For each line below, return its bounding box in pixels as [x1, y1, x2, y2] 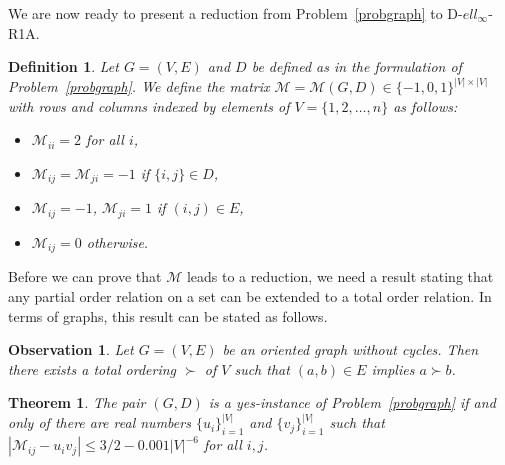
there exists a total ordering [8, 358, 177, 379]
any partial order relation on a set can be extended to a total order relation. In [8, 285, 492, 306]
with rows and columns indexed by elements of [8, 95, 290, 116]
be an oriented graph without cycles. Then [222, 339, 479, 360]
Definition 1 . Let [8, 56, 119, 77]
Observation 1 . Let [8, 339, 134, 360]
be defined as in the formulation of [251, 56, 462, 77]
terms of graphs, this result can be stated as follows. [8, 305, 328, 326]
